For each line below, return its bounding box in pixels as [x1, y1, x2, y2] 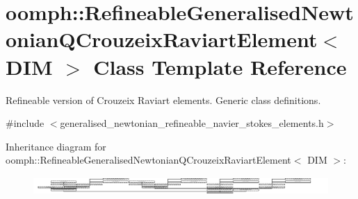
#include [6, 116, 44, 130]
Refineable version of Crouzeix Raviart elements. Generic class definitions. [6, 92, 321, 107]
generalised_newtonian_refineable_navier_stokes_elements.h [60, 116, 324, 130]
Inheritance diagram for [6, 139, 106, 153]
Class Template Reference [93, 52, 347, 80]
